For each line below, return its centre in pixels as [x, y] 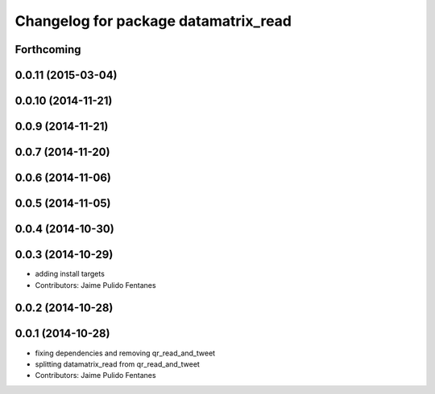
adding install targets [70, 274]
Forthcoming [48, 49]
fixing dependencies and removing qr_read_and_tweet [125, 353]
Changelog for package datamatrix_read [153, 21]
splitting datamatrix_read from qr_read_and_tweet [118, 364]
